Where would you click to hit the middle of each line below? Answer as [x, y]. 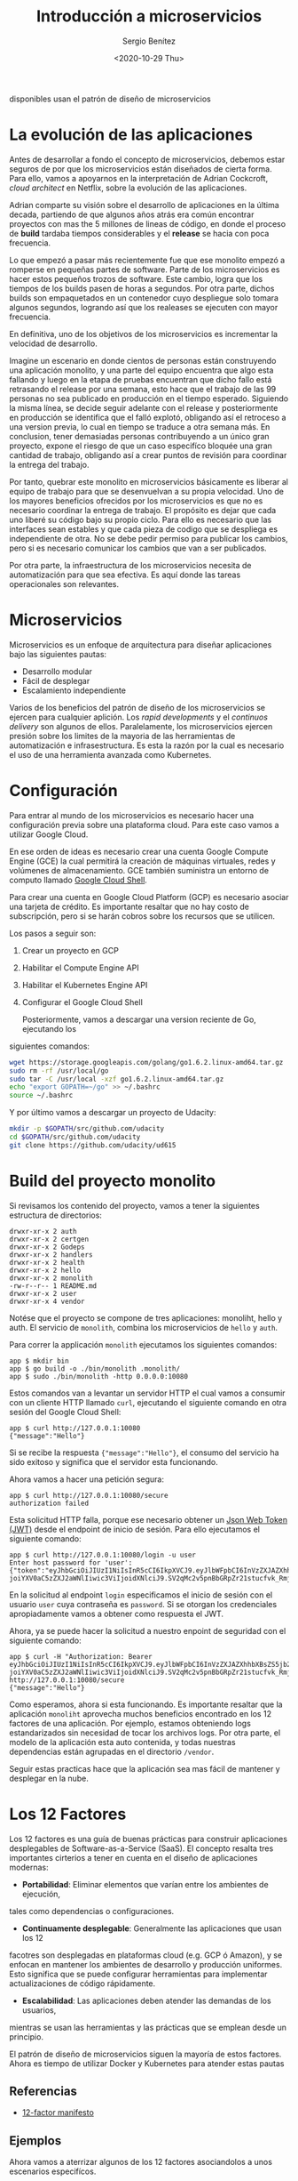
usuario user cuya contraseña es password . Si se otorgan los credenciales [143, 1604]
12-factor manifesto [58, 2113]
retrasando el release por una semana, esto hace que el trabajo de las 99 [143, 389]
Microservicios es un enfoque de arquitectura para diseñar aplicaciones [141, 644]
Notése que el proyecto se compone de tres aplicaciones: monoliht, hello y [146, 1317]
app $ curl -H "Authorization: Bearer [81, 1656]
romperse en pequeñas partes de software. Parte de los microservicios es [145, 270]
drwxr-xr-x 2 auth [43, 1231]
